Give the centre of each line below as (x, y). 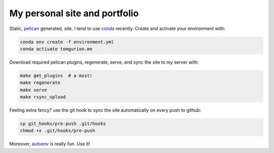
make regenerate (40, 83)
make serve (33, 90)
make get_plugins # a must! (56, 75)
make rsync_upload (43, 97)
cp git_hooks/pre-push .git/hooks (63, 124)
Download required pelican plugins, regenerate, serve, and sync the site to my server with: (104, 62)
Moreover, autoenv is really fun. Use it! (50, 144)
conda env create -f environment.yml (67, 42)
